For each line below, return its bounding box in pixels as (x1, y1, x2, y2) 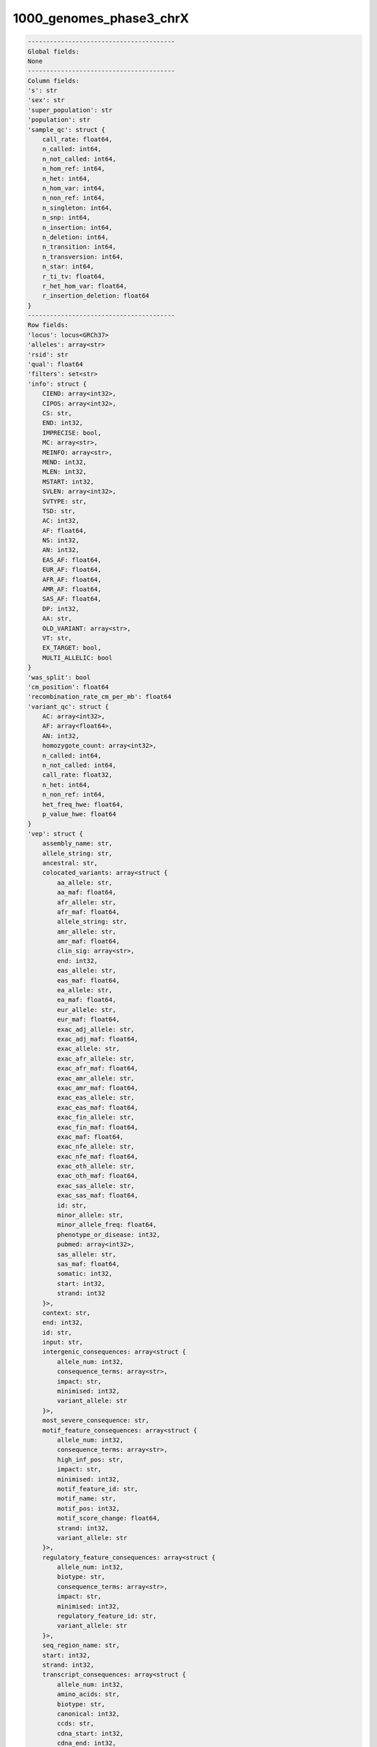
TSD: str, (42, 507, 76, 515)
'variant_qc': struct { (27, 702, 110, 711)
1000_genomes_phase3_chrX (13, 10, 190, 26)
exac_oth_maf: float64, (57, 1172, 139, 1180)
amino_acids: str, (57, 1690, 120, 1698)
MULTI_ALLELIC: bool (42, 653, 113, 662)
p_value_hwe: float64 (42, 811, 117, 818)
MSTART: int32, (42, 477, 94, 486)
